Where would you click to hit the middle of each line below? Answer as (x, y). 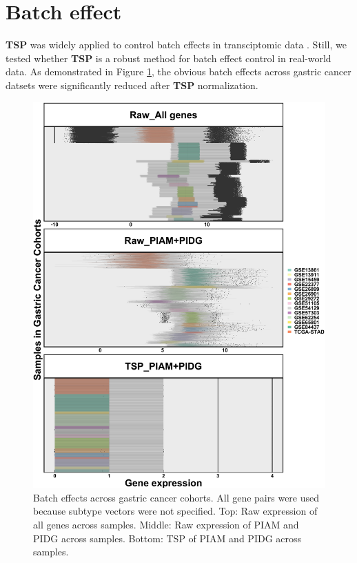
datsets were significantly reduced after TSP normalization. (132, 85)
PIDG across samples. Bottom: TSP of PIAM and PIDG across (167, 538)
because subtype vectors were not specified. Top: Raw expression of (175, 511)
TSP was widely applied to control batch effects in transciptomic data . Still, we (176, 45)
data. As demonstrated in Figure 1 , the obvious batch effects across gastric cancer (178, 71)
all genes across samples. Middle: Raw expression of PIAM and (166, 525)
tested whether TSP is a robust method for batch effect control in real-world (169, 58)
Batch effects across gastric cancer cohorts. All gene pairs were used (176, 497)
